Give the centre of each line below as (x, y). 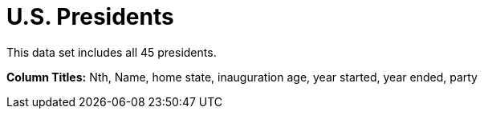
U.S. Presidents (90, 17)
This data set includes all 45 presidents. (112, 52)
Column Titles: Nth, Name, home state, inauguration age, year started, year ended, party (242, 77)
